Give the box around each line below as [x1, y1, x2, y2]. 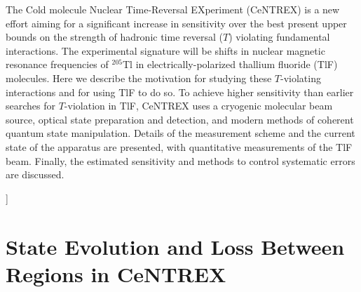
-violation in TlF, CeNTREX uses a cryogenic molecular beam [64, 98, 333, 113]
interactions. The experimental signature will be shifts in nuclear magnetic [6, 43, 325, 58]
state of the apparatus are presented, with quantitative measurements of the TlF [6, 139, 353, 154]
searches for [6, 98, 55, 113]
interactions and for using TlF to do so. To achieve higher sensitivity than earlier [6, 84, 354, 99]
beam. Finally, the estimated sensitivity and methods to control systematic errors [6, 153, 355, 168]
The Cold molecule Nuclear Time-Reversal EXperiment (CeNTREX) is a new [6, 2, 340, 16]
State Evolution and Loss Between [6, 232, 345, 260]
